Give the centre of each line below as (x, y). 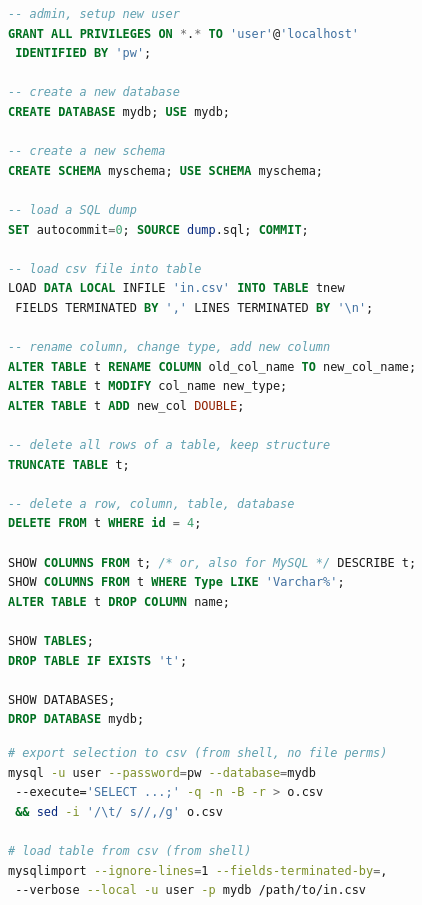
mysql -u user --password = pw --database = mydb (162, 772)
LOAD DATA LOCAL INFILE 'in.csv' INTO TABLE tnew (176, 288)
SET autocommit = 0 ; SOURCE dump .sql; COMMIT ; (158, 229)
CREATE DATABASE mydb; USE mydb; (119, 111)
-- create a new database (94, 92)
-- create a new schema (87, 151)
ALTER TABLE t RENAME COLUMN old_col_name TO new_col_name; (212, 366)
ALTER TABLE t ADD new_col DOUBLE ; (126, 405)
